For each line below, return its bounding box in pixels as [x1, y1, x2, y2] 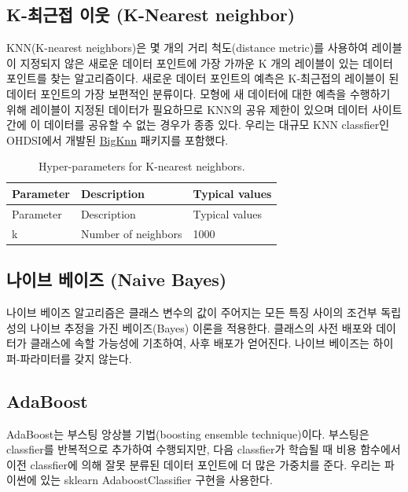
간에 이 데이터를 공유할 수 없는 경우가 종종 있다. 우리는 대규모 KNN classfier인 [6, 116, 390, 133]
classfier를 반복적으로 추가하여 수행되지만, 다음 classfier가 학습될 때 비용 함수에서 [6, 441, 401, 457]
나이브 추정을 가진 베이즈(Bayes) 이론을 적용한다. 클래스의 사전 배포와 [30, 319, 373, 336]
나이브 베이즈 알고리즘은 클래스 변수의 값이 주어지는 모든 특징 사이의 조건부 [6, 303, 377, 320]
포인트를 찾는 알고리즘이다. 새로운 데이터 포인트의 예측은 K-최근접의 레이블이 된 [6, 70, 399, 86]
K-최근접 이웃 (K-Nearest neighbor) [6, 2, 296, 27]
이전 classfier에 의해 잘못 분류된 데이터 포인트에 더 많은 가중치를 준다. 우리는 [6, 456, 381, 472]
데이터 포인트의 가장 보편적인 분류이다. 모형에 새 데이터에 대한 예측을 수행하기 [6, 85, 391, 101]
